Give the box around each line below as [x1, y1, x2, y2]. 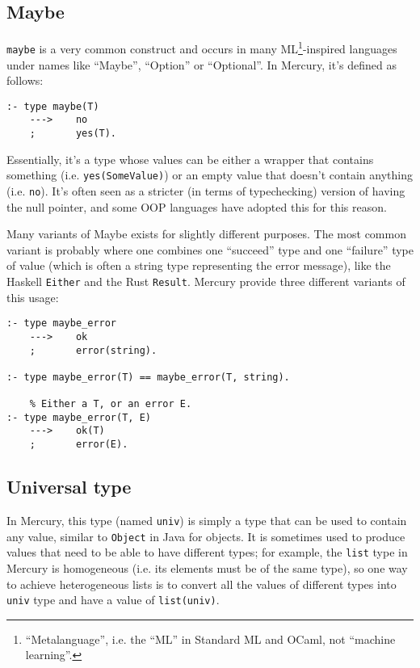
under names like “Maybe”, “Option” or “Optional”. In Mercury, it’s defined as [6, 56, 397, 73]
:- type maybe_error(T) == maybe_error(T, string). [6, 371, 290, 383]
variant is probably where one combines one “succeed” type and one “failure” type [6, 241, 414, 258]
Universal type [6, 474, 132, 499]
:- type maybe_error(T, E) [6, 411, 151, 423]
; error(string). [29, 344, 157, 356]
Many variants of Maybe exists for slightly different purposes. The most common [6, 225, 406, 242]
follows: [6, 72, 44, 89]
